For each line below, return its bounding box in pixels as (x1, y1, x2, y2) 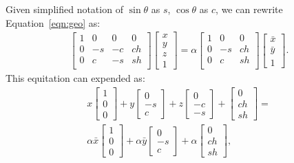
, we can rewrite (216, 2, 283, 16)
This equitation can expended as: (6, 71, 145, 85)
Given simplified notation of (6, 2, 123, 16)
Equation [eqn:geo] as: (6, 15, 101, 30)
